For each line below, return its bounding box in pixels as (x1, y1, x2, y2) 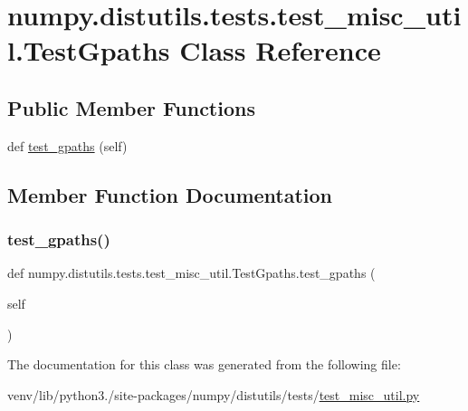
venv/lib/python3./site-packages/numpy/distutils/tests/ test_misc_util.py (7, 385, 420, 404)
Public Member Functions (7, 93, 255, 121)
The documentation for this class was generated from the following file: (7, 355, 401, 374)
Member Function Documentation (7, 180, 333, 208)
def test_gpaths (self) (7, 136, 128, 155)
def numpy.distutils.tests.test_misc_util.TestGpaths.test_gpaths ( (7, 263, 376, 282)
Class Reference (179, 32, 381, 69)
